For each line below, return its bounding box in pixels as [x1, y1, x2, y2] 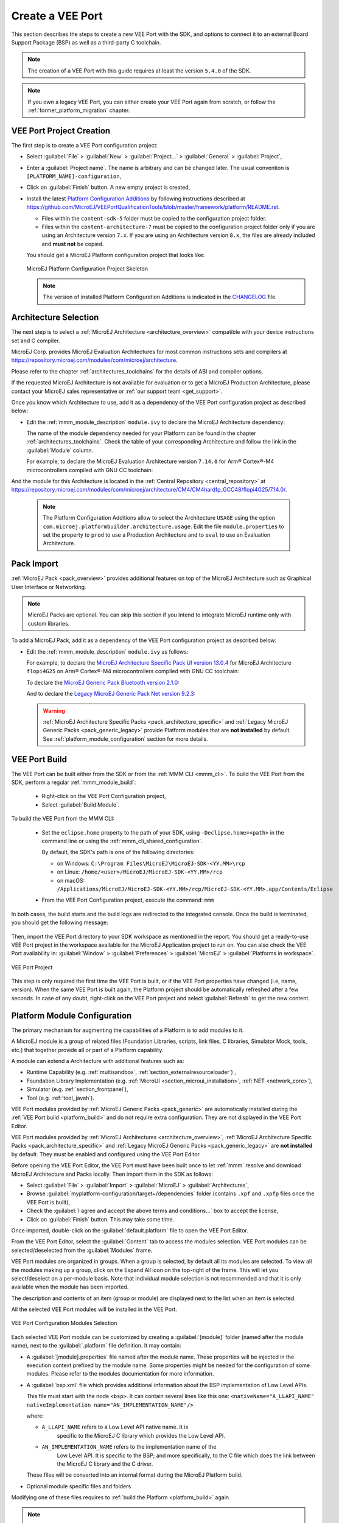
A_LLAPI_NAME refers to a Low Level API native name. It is [41, 1423, 189, 1431]
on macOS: [57, 877, 85, 884]
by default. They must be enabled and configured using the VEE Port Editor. [11, 1150, 201, 1157]
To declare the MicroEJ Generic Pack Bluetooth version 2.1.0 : [26, 679, 180, 686]
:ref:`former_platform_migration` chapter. [27, 107, 130, 114]
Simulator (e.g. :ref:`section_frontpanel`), [26, 1086, 128, 1093]
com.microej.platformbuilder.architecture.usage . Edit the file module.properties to [43, 523, 284, 530]
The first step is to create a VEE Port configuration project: [11, 141, 158, 149]
